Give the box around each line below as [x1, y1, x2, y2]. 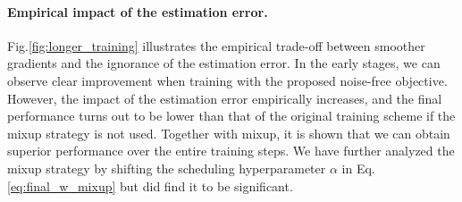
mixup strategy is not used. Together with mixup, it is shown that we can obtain [7, 123, 450, 142]
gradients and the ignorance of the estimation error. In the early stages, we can [7, 54, 441, 72]
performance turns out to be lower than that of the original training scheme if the [7, 106, 456, 125]
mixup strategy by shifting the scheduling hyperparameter [7, 158, 326, 177]
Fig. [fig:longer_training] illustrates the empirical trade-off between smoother [7, 36, 425, 55]
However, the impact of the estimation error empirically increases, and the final [7, 88, 442, 107]
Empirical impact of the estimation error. [7, 2, 268, 21]
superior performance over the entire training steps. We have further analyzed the [7, 141, 455, 160]
